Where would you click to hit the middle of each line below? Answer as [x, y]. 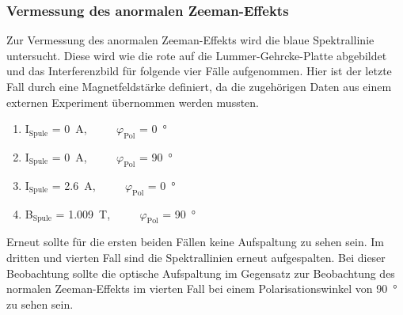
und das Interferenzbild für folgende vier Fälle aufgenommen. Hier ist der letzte [199, 71]
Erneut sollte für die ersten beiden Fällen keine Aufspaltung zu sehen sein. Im [195, 242]
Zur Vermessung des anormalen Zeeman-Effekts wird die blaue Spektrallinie [190, 40]
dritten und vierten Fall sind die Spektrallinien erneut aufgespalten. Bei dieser [196, 257]
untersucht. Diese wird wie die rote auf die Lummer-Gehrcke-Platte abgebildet [197, 55]
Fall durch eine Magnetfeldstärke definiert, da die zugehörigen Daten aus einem [199, 86]
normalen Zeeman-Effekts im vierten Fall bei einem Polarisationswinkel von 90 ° [202, 288]
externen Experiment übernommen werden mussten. [133, 102]
